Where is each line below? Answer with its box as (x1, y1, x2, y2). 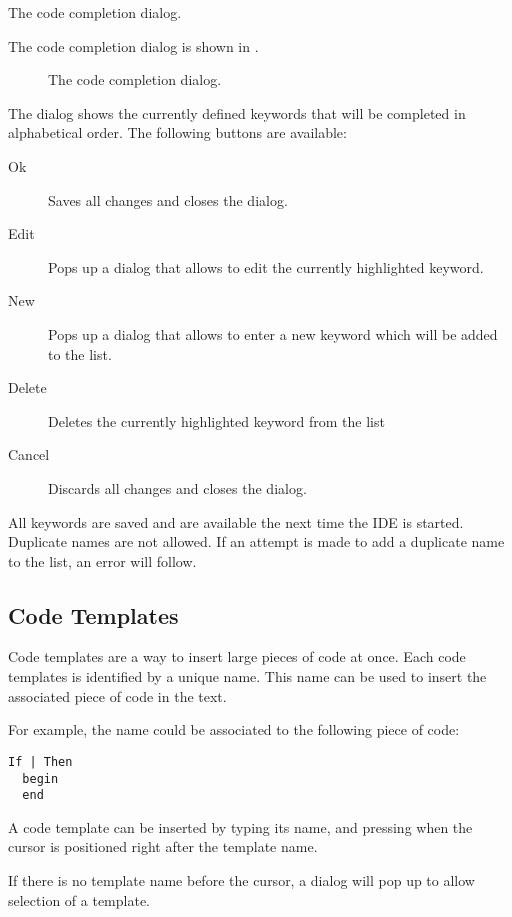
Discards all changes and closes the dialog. (48, 477, 307, 498)
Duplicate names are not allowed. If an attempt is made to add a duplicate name (8, 531, 505, 552)
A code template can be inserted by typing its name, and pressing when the (8, 816, 473, 837)
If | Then (8, 754, 73, 769)
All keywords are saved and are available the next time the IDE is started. (8, 511, 464, 532)
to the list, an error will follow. (8, 550, 197, 571)
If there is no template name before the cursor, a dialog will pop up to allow (8, 870, 475, 891)
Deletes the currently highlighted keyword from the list (48, 410, 385, 431)
